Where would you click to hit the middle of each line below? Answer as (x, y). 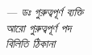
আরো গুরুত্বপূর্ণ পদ (39, 27)
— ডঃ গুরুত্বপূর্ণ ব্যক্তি (45, 11)
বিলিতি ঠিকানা (31, 43)
